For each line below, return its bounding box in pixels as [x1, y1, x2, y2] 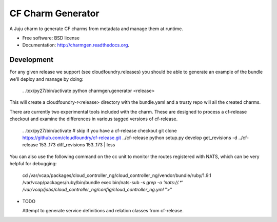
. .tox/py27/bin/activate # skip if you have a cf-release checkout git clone [22, 127, 177, 134]
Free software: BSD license [22, 35, 80, 41]
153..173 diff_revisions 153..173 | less [39, 142, 115, 148]
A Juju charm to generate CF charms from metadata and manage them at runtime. [9, 26, 183, 32]
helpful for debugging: [9, 161, 57, 167]
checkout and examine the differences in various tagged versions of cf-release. [9, 116, 178, 122]
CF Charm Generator [9, 8, 100, 19]
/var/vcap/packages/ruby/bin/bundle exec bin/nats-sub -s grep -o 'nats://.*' [22, 179, 184, 185]
